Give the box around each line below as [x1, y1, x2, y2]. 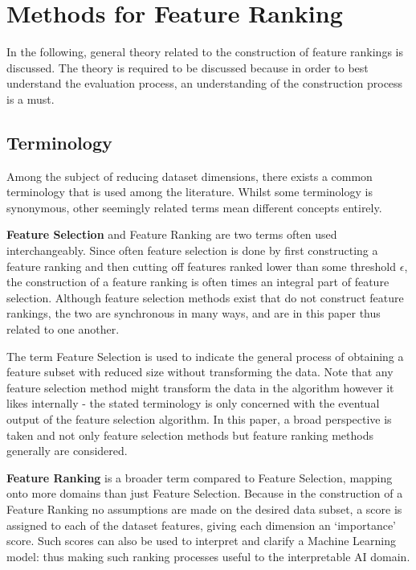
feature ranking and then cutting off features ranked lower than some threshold [6, 257, 397, 274]
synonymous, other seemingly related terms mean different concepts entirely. [6, 199, 382, 215]
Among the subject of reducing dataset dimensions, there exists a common [6, 167, 373, 184]
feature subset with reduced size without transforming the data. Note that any [6, 363, 394, 380]
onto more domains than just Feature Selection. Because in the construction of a [6, 485, 403, 502]
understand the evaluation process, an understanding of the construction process [6, 75, 403, 92]
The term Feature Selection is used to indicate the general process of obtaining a [6, 347, 404, 364]
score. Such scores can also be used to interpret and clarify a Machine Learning [6, 532, 396, 549]
